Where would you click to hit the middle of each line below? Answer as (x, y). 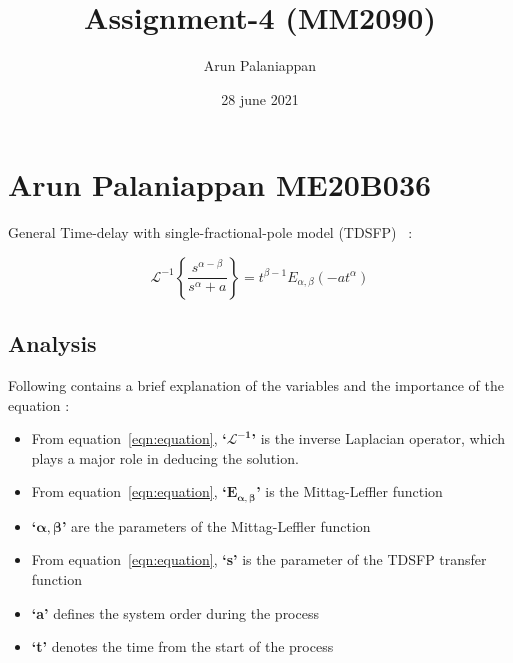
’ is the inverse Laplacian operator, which (378, 438)
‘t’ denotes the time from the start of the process (182, 646)
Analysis (52, 343)
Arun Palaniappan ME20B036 (220, 184)
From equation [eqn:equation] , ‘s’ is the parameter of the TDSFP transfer (259, 559)
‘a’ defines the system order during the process (175, 612)
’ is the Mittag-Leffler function (349, 491)
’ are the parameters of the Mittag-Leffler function (216, 525)
